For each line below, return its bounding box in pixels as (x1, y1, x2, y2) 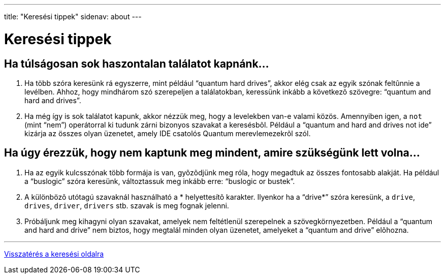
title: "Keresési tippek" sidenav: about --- (4, 12, 142, 21)
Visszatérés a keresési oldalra (4, 249, 104, 258)
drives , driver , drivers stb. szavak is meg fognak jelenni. (24, 201, 229, 210)
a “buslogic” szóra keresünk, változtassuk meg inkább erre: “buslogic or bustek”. (24, 176, 295, 186)
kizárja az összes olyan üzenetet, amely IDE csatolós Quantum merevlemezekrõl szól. (24, 129, 311, 138)
